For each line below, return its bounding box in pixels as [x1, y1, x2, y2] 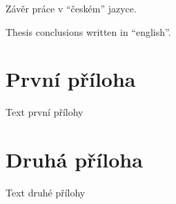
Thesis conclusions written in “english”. [6, 24, 171, 39]
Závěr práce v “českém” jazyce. [6, 1, 137, 15]
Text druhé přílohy [6, 185, 86, 200]
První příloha [6, 65, 136, 93]
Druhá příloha [6, 145, 143, 174]
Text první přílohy [6, 105, 84, 119]
